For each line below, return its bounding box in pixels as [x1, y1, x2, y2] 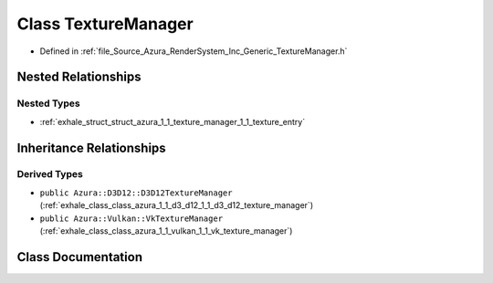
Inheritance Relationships [16, 140, 166, 155]
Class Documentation [16, 249, 143, 265]
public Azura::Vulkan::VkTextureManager [39, 213, 224, 224]
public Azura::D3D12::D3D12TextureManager [39, 187, 233, 198]
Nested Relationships [16, 69, 142, 85]
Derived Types [16, 168, 84, 181]
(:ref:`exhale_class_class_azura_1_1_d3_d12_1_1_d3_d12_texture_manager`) [39, 200, 314, 211]
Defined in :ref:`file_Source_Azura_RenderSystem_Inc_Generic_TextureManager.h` [39, 46, 348, 57]
